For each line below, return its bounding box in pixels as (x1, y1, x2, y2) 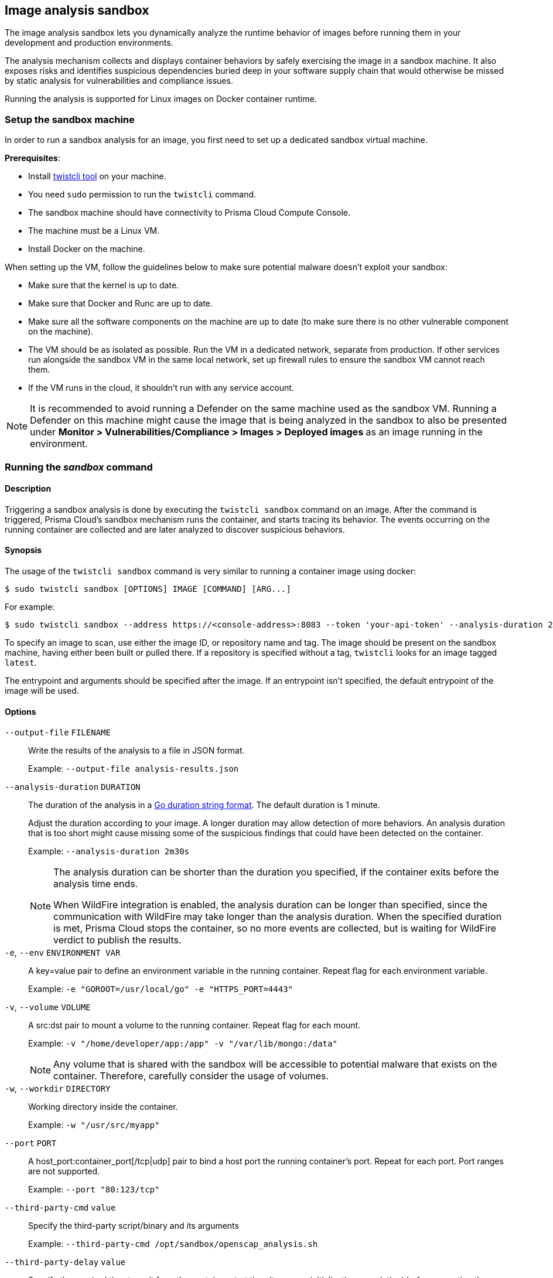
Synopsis (5, 545, 42, 555)
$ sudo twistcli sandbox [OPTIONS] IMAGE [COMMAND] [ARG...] (5, 584, 291, 594)
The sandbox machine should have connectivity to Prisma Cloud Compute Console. (28, 207, 351, 218)
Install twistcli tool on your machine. (28, 171, 166, 182)
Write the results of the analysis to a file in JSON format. (28, 745, 245, 756)
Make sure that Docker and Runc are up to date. (28, 298, 213, 309)
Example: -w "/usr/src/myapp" (28, 1120, 160, 1130)
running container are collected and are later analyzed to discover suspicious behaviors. (5, 524, 345, 534)
